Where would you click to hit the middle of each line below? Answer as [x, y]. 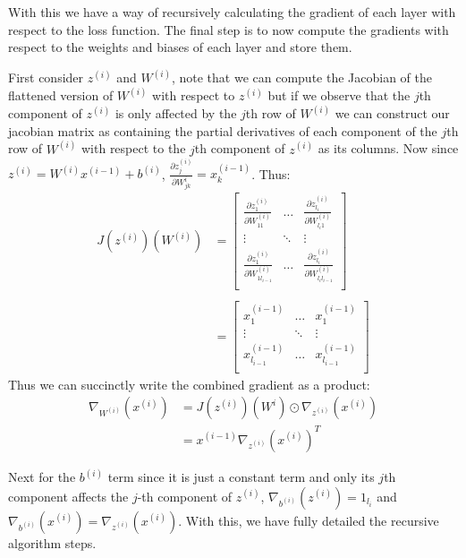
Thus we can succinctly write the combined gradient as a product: [189, 384]
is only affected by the [176, 113]
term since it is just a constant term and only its [241, 477]
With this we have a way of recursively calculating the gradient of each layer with [232, 12]
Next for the [42, 477]
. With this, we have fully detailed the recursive [309, 520]
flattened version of [61, 95]
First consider [46, 77]
